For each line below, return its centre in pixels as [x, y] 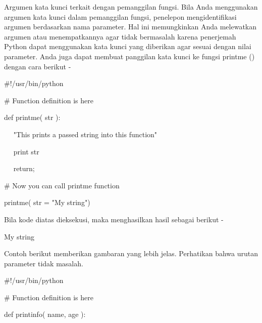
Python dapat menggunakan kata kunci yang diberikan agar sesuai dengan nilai [128, 46]
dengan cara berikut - [38, 66]
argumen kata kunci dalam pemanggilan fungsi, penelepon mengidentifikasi [120, 16]
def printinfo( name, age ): [45, 314]
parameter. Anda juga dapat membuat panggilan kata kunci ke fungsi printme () [129, 56]
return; [24, 168]
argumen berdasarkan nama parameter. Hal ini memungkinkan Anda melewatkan [130, 27]
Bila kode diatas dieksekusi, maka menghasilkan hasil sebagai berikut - [114, 219]
